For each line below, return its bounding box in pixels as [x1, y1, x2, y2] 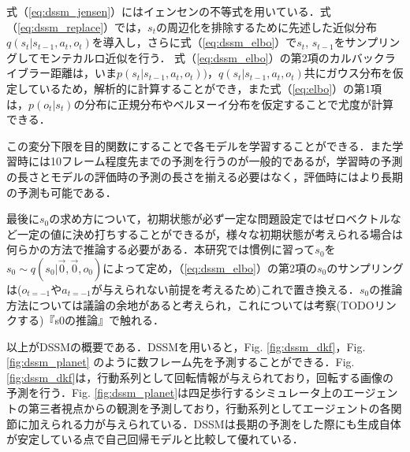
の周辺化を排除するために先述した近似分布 [155, 18, 377, 35]
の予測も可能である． [6, 183, 117, 200]
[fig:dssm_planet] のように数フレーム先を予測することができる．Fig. [6, 354, 355, 370]
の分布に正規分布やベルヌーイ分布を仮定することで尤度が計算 [73, 95, 394, 112]
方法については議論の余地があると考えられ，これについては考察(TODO [6, 296, 375, 313]
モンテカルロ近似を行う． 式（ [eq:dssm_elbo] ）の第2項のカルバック [39, 49, 385, 65]
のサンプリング [326, 259, 404, 276]
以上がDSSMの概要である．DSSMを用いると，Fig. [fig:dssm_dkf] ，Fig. [6, 338, 366, 354]
